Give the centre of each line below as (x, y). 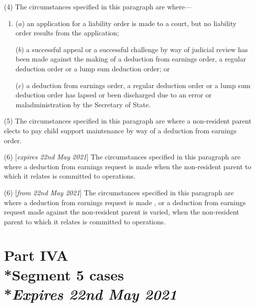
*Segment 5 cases (64, 274)
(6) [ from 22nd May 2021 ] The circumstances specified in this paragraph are (119, 192)
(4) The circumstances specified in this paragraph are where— (98, 6)
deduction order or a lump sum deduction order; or (93, 68)
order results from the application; (67, 33)
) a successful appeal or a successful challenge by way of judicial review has (135, 49)
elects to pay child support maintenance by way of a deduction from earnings (120, 130)
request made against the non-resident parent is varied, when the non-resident (122, 212)
